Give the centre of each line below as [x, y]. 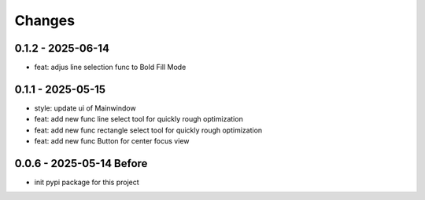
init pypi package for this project [87, 182]
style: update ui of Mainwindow [85, 108]
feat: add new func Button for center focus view [112, 141]
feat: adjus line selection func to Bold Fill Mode [110, 67]
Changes [44, 20]
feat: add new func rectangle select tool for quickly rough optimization [148, 130]
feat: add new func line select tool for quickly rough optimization [139, 119]
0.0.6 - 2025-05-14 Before [81, 164]
